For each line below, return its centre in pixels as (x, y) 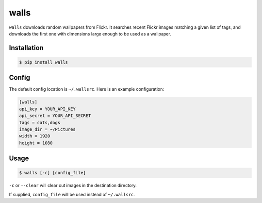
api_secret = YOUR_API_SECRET (55, 116)
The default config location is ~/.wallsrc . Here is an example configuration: (87, 89)
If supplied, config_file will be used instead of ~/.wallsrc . (72, 194)
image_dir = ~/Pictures (48, 129)
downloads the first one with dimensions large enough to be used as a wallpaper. (90, 34)
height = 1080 (36, 143)
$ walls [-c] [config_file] (52, 173)
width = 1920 (35, 136)
